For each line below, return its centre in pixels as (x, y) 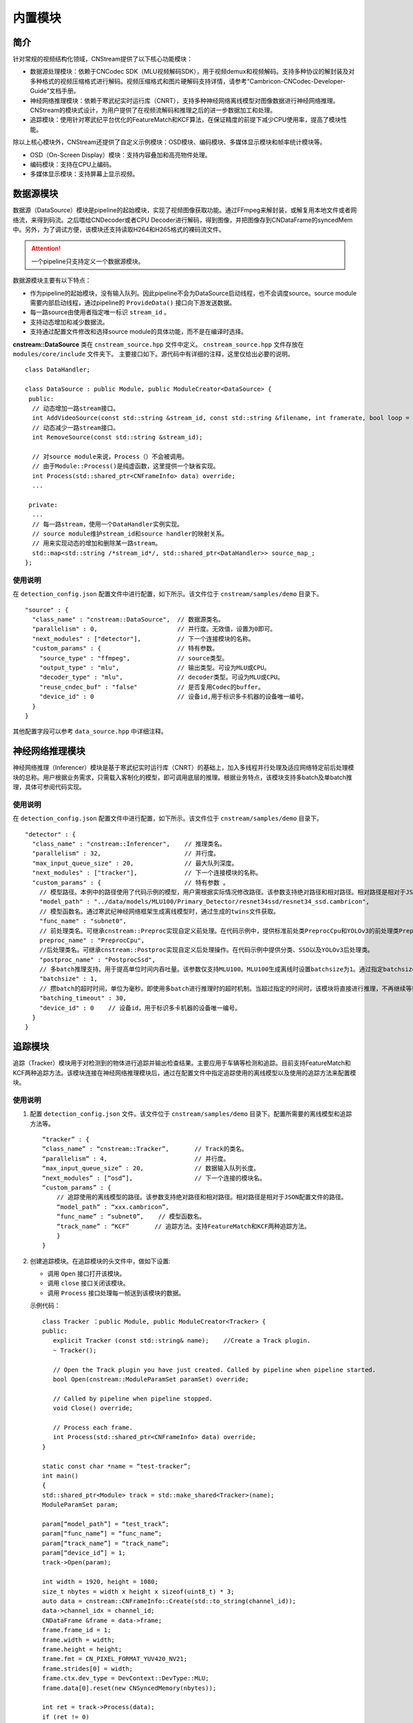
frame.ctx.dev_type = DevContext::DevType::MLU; (126, 1679)
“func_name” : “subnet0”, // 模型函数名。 (131, 1217)
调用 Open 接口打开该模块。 (86, 1274)
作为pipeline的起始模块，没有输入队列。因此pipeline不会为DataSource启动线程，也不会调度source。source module (193, 293)
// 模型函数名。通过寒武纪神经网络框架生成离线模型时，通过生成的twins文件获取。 (159, 911)
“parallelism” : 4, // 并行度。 (136, 1159)
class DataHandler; (58, 370)
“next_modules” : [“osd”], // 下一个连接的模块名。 (154, 1178)
